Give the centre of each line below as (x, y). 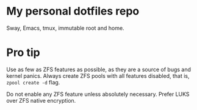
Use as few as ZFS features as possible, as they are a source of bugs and (99, 69)
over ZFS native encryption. (41, 100)
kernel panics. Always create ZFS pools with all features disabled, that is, (98, 76)
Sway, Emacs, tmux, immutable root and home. (65, 28)
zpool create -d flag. (33, 82)
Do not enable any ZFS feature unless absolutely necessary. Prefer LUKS (98, 94)
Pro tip (23, 53)
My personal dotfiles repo (73, 11)
